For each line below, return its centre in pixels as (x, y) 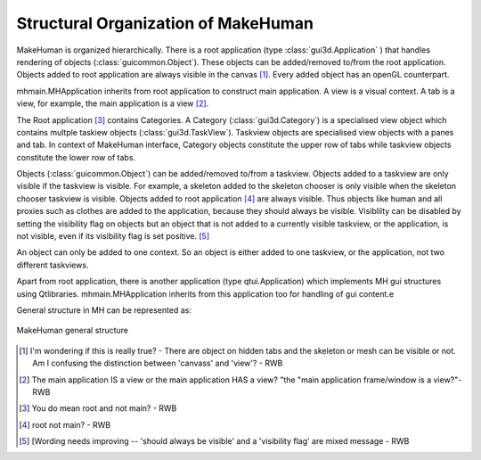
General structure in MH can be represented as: (104, 310)
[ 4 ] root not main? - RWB (65, 424)
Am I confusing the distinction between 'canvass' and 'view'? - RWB (158, 363)
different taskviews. (53, 265)
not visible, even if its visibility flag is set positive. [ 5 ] (113, 236)
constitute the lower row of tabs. (76, 157)
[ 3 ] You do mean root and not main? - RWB (98, 408)
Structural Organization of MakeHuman (165, 23)
